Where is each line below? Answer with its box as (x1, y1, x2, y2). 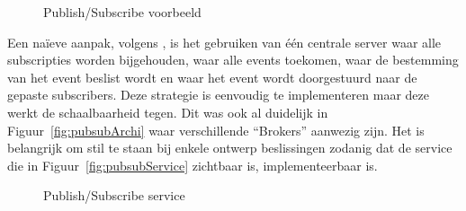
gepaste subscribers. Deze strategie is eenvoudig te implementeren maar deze (7, 85, 429, 104)
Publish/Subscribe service (43, 186, 185, 205)
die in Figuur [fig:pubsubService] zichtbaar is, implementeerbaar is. (7, 155, 378, 174)
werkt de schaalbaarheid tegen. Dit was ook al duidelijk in (7, 102, 328, 121)
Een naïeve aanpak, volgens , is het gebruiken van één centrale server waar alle (7, 32, 442, 51)
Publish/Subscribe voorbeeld (43, 3, 202, 21)
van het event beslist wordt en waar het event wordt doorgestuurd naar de (7, 67, 417, 86)
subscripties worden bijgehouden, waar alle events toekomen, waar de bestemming (7, 50, 459, 69)
